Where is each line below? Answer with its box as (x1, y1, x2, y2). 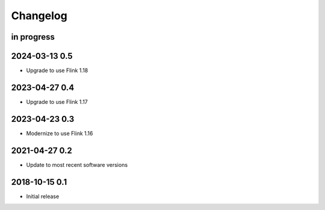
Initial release (26, 193, 60, 200)
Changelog (11, 9, 67, 22)
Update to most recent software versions (26, 161, 128, 168)
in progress (11, 32, 55, 42)
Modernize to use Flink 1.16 (26, 130, 93, 137)
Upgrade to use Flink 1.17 (26, 98, 88, 105)
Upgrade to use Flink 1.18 (26, 67, 88, 74)
